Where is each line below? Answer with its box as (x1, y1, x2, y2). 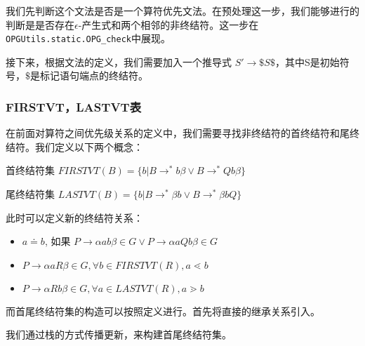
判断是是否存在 (6, 17, 74, 32)
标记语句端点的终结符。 (39, 68, 148, 83)
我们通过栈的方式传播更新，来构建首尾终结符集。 (6, 327, 232, 342)
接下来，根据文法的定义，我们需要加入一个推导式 (6, 54, 232, 69)
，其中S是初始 (274, 54, 340, 69)
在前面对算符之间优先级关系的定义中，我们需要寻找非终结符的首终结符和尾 (6, 126, 350, 140)
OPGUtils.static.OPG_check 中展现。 (6, 31, 171, 46)
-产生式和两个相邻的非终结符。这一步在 (78, 17, 259, 32)
